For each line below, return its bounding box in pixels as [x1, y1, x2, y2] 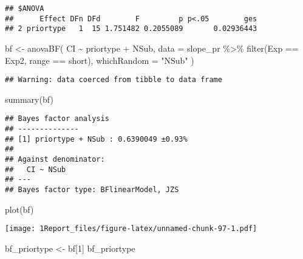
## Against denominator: [5, 155, 105, 164]
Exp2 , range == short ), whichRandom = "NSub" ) [5, 54, 194, 66]
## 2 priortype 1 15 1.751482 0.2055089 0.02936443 [5, 24, 257, 33]
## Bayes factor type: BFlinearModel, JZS [5, 185, 179, 194]
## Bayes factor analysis [5, 114, 109, 123]
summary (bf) [5, 92, 53, 105]
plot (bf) [5, 202, 34, 215]
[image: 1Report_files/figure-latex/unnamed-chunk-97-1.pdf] [5, 224, 257, 233]
